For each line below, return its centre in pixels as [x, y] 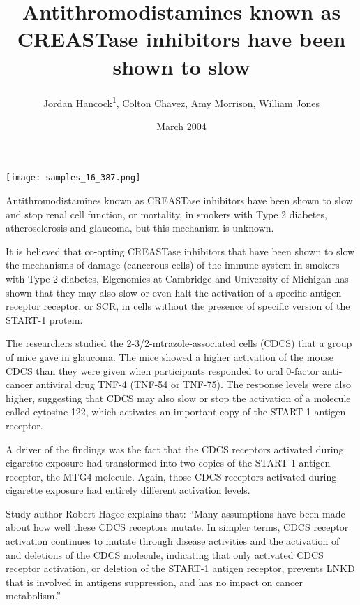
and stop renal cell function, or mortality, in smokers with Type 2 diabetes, [166, 214]
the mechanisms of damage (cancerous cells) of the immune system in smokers [173, 265]
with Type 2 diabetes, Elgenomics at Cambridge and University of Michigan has [177, 278]
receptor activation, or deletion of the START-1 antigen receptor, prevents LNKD [180, 568]
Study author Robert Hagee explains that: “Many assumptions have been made [175, 513]
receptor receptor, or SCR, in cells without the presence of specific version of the [178, 306]
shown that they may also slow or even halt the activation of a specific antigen [174, 292]
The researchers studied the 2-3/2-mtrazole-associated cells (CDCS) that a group [179, 343]
